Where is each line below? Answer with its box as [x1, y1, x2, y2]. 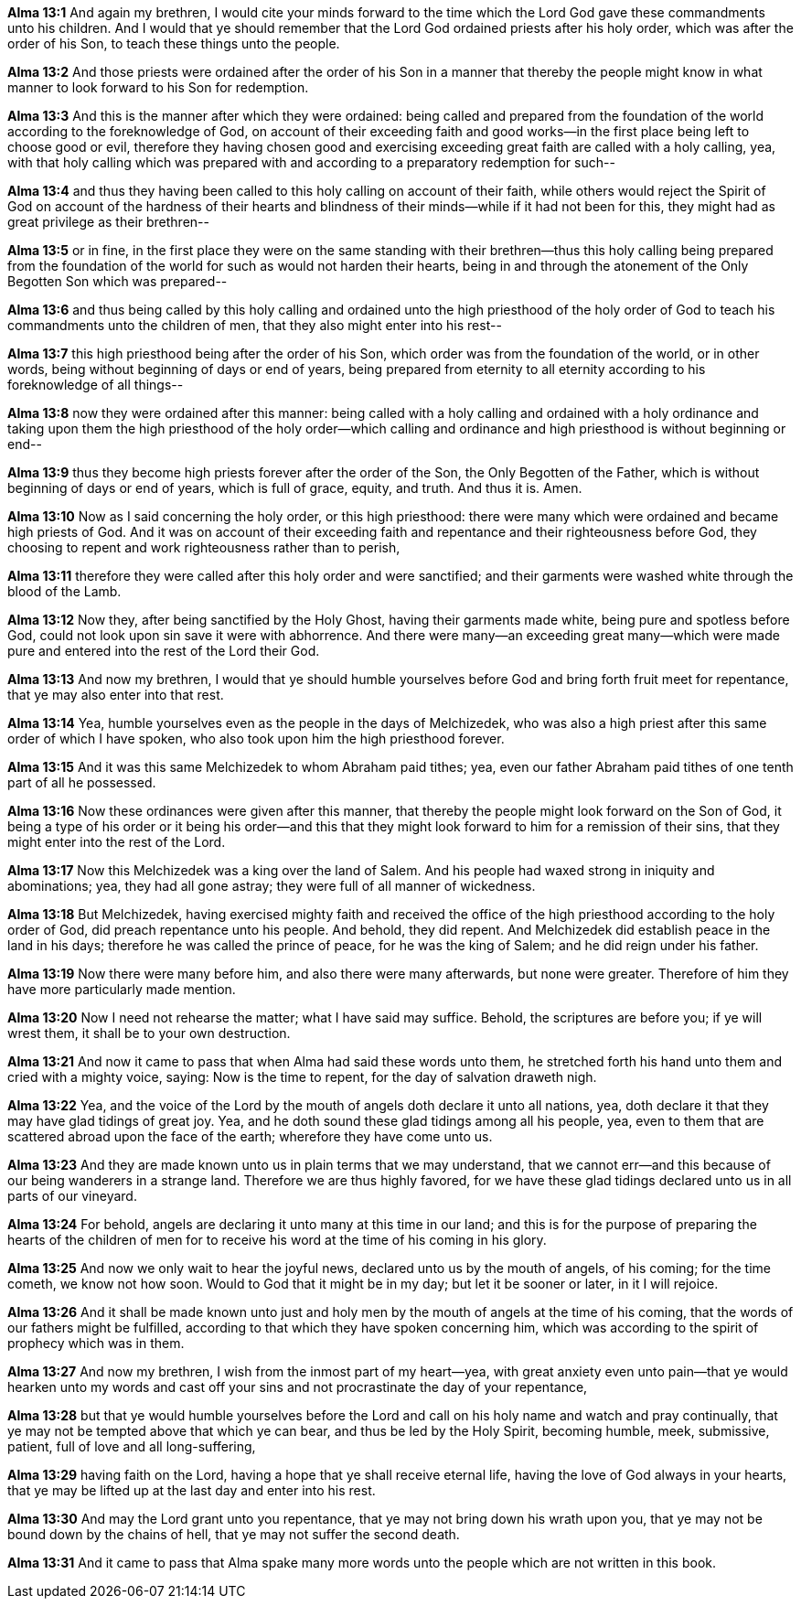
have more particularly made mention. [7, 981, 236, 997]
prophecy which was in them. [7, 1335, 185, 1351]
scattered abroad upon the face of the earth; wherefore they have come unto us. [7, 1129, 493, 1144]
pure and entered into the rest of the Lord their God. [7, 643, 320, 658]
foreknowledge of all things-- [7, 377, 184, 392]
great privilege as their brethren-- [7, 214, 209, 230]
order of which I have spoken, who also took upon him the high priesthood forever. [7, 731, 505, 746]
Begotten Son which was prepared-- [7, 273, 228, 289]
